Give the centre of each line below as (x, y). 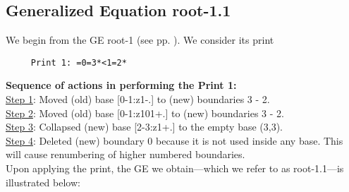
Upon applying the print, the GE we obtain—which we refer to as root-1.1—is (175, 168)
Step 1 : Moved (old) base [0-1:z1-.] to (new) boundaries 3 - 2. (138, 99)
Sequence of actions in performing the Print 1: (121, 85)
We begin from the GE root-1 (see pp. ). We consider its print (140, 40)
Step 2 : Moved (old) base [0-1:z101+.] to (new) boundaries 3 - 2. (145, 113)
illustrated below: (43, 182)
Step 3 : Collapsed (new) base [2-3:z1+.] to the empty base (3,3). (145, 127)
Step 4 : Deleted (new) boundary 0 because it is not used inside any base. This (174, 140)
